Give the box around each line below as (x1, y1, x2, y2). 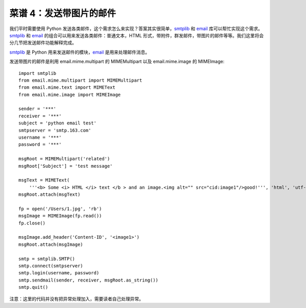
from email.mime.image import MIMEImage (18, 92, 121, 97)
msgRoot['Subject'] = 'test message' (18, 163, 113, 169)
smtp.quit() (18, 285, 48, 290)
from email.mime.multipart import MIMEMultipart (18, 77, 142, 83)
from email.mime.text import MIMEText (18, 85, 116, 90)
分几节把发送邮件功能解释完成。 (9, 40, 76, 46)
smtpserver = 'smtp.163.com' (18, 127, 91, 133)
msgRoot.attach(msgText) (18, 192, 81, 197)
